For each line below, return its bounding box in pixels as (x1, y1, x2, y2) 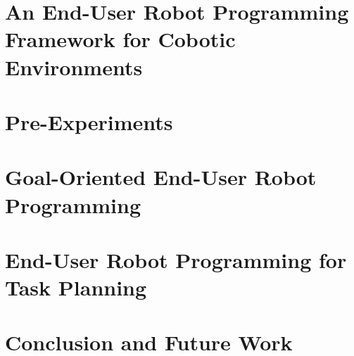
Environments (5, 52, 143, 81)
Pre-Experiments (5, 107, 173, 136)
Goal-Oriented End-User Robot (5, 163, 317, 191)
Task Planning (5, 273, 147, 302)
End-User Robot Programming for (5, 245, 347, 274)
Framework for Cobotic (5, 25, 236, 53)
